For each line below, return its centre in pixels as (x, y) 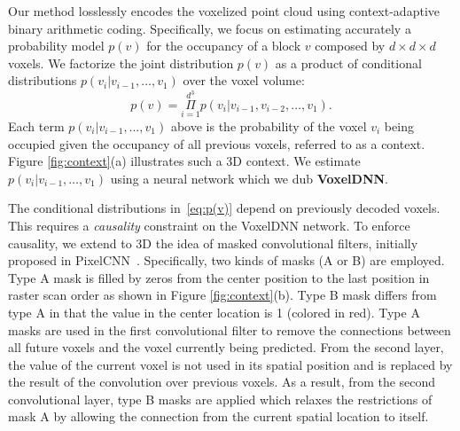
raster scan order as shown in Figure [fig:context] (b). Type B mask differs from (222, 295)
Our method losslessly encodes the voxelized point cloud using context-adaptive (224, 11)
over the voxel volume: (244, 80)
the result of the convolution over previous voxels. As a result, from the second (222, 382)
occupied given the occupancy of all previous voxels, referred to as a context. (217, 143)
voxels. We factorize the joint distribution (121, 63)
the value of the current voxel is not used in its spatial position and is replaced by (230, 364)
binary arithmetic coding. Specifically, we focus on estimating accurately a (210, 28)
